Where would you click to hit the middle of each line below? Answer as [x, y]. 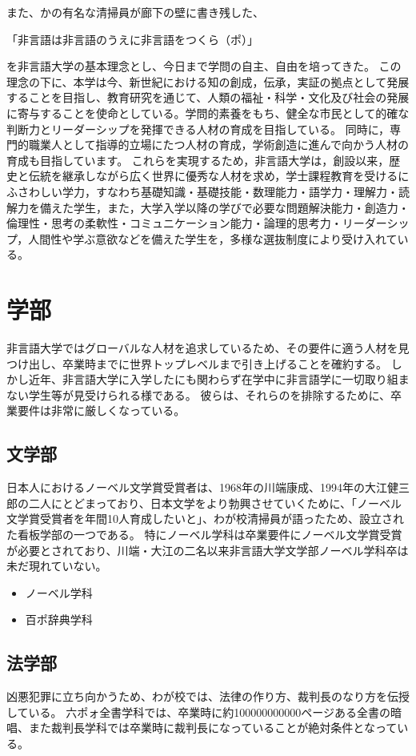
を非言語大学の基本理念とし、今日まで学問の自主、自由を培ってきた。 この [204, 66]
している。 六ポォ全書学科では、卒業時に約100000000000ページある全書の [198, 712]
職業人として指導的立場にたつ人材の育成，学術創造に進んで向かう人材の [218, 145]
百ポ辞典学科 [59, 619]
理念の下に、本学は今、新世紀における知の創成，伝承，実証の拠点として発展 [208, 81]
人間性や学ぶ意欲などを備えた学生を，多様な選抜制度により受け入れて [213, 238]
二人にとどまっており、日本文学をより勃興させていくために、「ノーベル [215, 503]
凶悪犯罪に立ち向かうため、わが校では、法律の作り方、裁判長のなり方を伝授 [208, 696]
